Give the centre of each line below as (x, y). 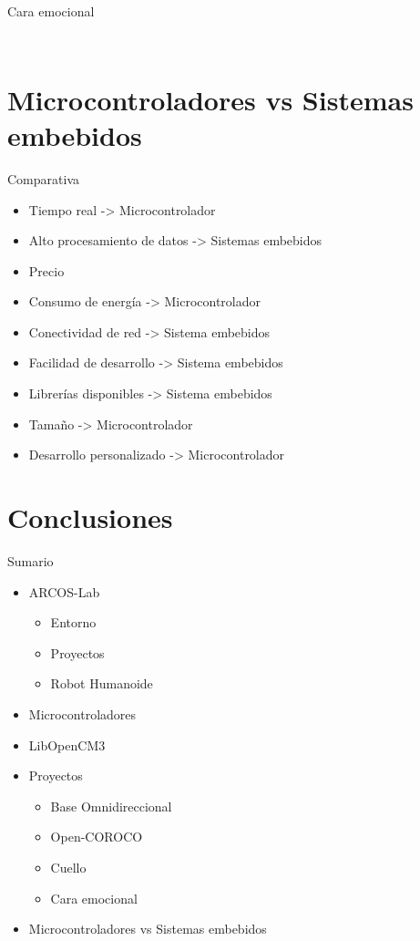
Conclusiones (90, 517)
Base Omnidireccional (111, 806)
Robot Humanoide (102, 683)
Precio (46, 270)
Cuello (68, 867)
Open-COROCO (97, 837)
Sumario (31, 560)
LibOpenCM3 (67, 745)
